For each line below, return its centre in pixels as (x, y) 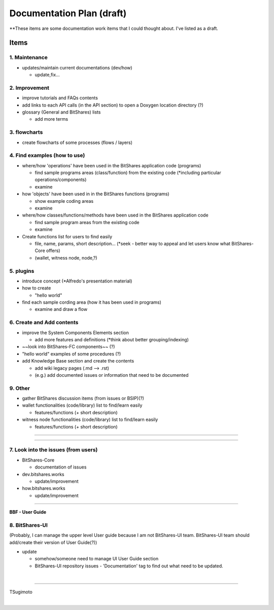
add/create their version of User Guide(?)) (53, 542)
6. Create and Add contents (44, 322)
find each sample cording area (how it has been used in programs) (92, 302)
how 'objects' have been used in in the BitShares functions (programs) (96, 194)
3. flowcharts (26, 132)
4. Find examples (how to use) (47, 156)
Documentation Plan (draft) (68, 13)
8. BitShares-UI (29, 525)
